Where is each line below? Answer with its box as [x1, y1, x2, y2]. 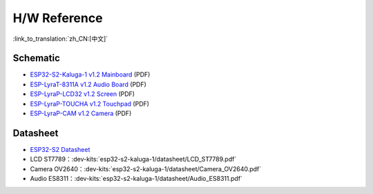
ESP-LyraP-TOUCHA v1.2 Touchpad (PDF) [30, 99, 150, 108]
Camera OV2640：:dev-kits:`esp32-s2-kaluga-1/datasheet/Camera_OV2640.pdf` [30, 164, 262, 173]
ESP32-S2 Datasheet [30, 145, 90, 153]
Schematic [12, 52, 60, 64]
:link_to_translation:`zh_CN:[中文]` [12, 35, 108, 43]
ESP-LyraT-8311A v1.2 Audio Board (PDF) [30, 80, 146, 88]
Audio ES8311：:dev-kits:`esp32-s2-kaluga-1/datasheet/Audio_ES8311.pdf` [30, 175, 243, 183]
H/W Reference [12, 10, 103, 26]
